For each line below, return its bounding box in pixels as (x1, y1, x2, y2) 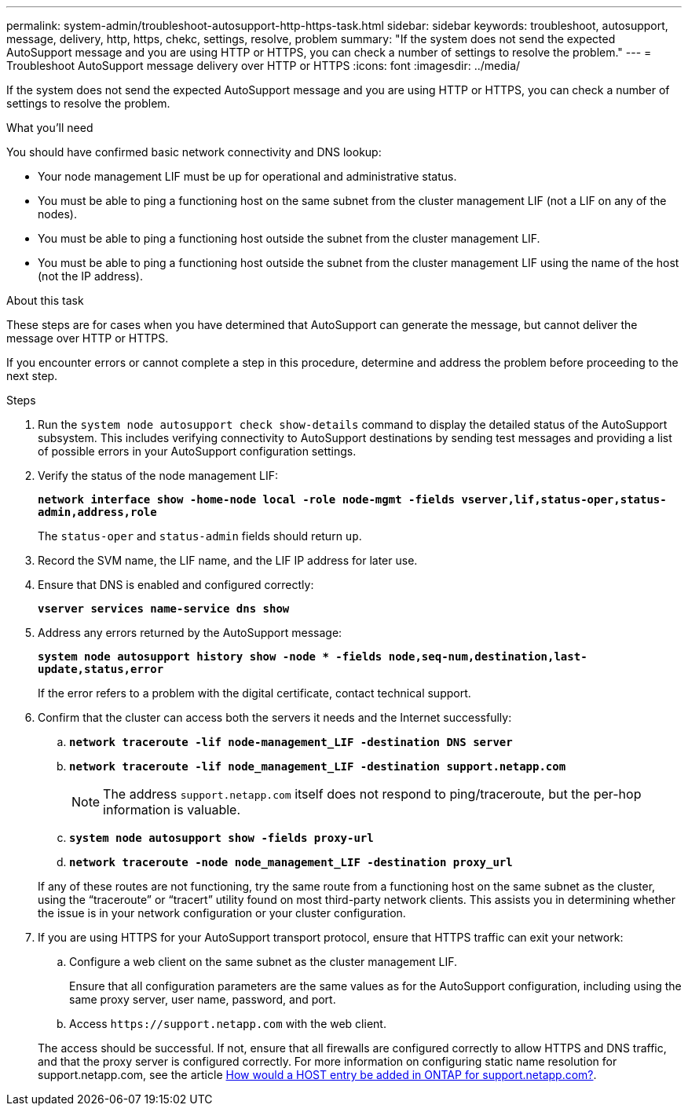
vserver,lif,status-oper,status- (461, 493, 667, 506)
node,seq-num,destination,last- (388, 650, 587, 663)
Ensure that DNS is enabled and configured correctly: (38, 578, 314, 591)
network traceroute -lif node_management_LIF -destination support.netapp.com (69, 760, 566, 773)
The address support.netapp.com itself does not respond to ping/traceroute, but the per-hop (103, 786, 642, 802)
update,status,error (38, 663, 164, 675)
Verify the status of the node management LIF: (38, 469, 278, 482)
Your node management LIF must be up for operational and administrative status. (38, 170, 457, 183)
